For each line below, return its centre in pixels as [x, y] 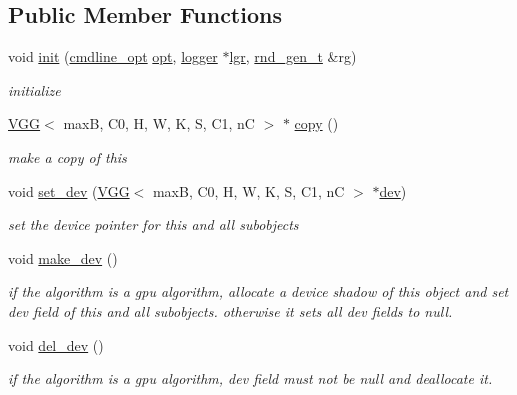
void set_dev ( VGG [69, 190]
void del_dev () [56, 344]
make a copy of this [67, 156]
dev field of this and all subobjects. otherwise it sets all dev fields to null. [230, 310]
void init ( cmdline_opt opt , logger [113, 56]
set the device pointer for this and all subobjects [153, 224]
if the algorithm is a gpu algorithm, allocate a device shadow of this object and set [258, 291]
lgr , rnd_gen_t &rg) [293, 56]
